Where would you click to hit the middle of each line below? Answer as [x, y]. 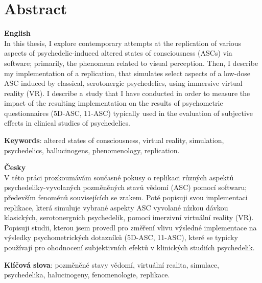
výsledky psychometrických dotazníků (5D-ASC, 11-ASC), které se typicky [121, 237]
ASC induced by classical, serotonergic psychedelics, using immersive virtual [123, 83]
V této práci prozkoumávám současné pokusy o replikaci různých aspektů [119, 177]
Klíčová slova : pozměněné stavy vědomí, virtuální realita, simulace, [112, 264]
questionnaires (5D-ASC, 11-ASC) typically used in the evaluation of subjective [129, 113]
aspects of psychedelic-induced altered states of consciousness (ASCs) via [118, 53]
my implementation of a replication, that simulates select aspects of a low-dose [127, 73]
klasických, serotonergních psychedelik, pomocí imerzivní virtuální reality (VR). [129, 217]
